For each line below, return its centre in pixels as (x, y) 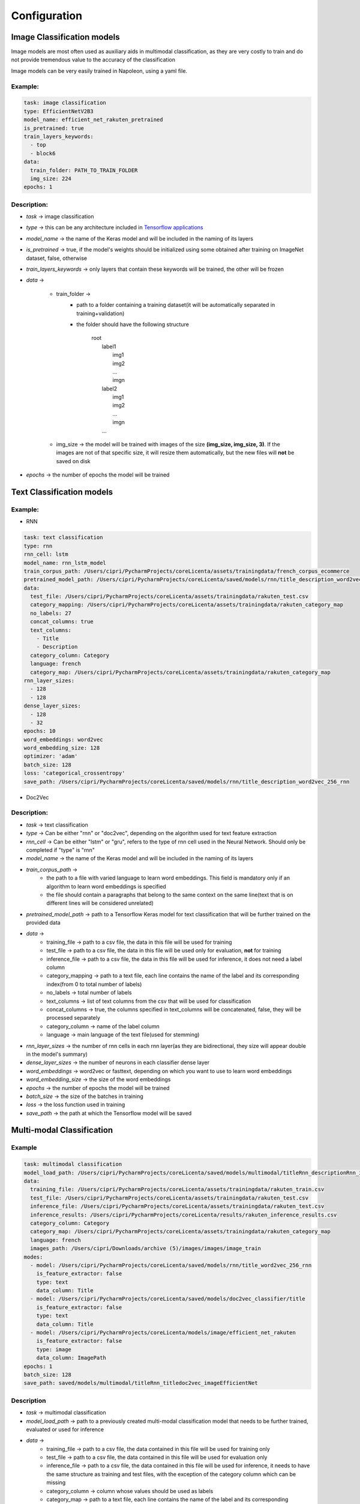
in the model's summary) (57, 1054)
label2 (109, 389)
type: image (54, 1349)
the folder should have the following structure (133, 324)
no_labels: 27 (51, 613)
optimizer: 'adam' (51, 756)
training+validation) (100, 313)
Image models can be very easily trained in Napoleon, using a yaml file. (99, 71)
